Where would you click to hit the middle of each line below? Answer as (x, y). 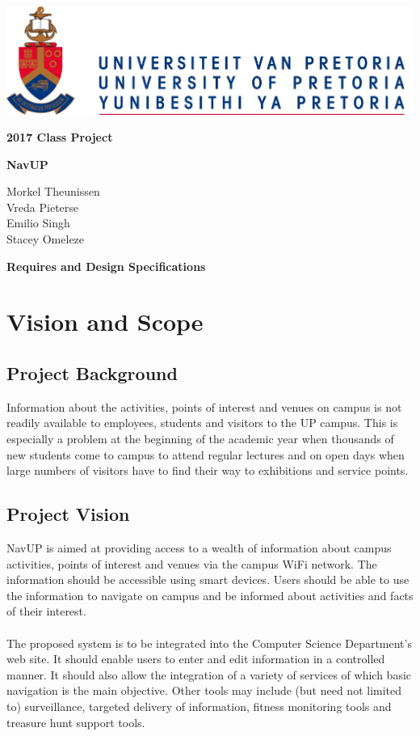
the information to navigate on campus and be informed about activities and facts (210, 595)
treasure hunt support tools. (76, 722)
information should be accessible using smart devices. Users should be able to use (208, 579)
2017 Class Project (60, 137)
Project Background (92, 373)
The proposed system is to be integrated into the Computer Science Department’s (209, 643)
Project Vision (68, 514)
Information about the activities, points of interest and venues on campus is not (204, 406)
